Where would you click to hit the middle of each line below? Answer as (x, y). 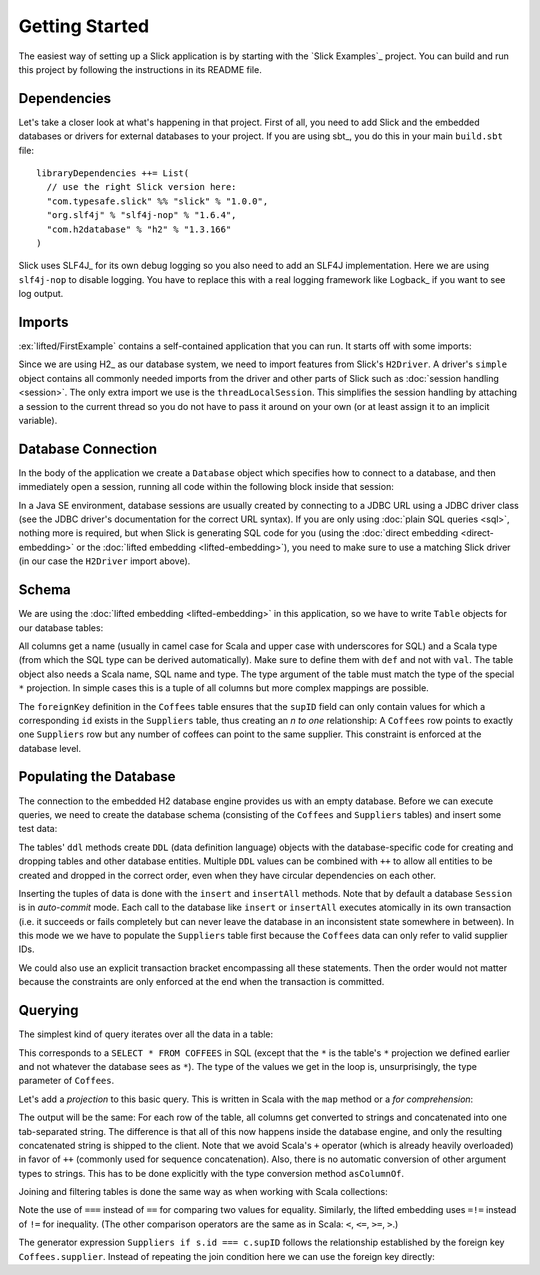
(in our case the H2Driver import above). (104, 561)
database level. (50, 748)
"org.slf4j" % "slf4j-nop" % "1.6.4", (141, 215)
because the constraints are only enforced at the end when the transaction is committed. (201, 982)
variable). (38, 420)
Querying (48, 1010)
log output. (41, 294)
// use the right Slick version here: (141, 187)
